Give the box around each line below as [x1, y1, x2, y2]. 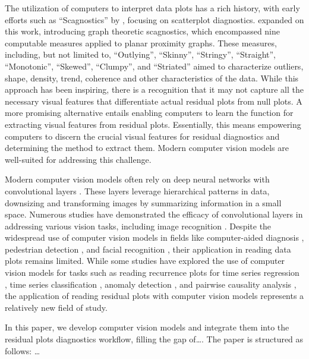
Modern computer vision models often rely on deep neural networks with [5, 173, 270, 185]
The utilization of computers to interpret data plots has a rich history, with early [5, 2, 300, 14]
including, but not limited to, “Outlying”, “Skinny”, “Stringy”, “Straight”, [5, 48, 276, 61]
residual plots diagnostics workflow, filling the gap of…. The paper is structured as [5, 333, 304, 345]
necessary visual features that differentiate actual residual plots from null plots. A [5, 95, 302, 107]
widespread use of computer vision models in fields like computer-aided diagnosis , [5, 231, 304, 244]
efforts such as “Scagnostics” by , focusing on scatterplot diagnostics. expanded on [5, 13, 304, 26]
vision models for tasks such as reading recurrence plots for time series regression [5, 266, 299, 279]
